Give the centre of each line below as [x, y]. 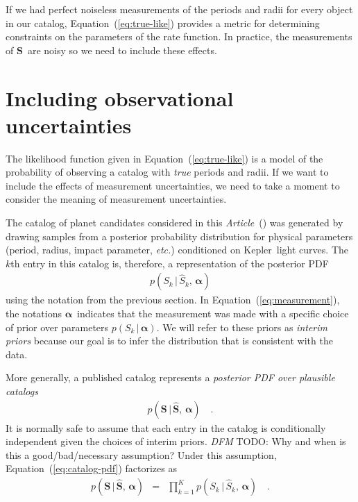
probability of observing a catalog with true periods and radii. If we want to [167, 172]
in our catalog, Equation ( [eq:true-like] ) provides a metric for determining [163, 23]
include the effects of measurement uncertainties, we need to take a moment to [173, 185]
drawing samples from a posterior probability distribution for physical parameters [179, 236]
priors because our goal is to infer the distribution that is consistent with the [169, 341]
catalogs [22, 391]
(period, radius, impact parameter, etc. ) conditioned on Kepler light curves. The [177, 250]
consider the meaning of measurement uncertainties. [116, 199]
